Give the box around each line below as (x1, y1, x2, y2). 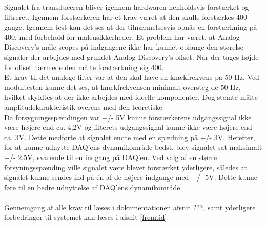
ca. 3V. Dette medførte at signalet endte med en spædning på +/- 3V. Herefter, (4, 131, 255, 142)
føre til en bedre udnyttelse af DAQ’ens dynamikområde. (4, 182, 182, 192)
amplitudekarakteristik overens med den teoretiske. (4, 101, 165, 112)
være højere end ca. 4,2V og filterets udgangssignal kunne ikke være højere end (4, 122, 252, 132)
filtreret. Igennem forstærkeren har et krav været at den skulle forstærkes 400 (4, 11, 247, 22)
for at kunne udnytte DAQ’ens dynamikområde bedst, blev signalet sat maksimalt (4, 142, 262, 152)
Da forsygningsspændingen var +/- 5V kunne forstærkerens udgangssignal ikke (4, 111, 252, 122)
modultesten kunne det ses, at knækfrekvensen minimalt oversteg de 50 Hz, (4, 81, 241, 92)
